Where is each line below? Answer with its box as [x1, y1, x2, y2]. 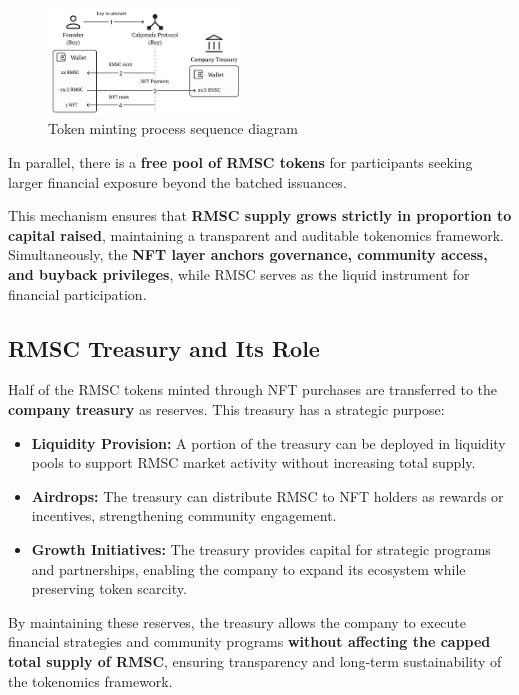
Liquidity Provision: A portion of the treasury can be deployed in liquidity [31, 432, 506, 453]
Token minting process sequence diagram [48, 118, 298, 139]
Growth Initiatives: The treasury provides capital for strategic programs [31, 538, 491, 559]
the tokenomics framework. [8, 670, 173, 691]
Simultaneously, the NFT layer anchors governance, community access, [8, 244, 488, 265]
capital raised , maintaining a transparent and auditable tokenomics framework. [8, 224, 504, 245]
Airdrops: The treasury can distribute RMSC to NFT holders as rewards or [31, 485, 504, 506]
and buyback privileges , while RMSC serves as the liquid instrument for [8, 264, 470, 285]
